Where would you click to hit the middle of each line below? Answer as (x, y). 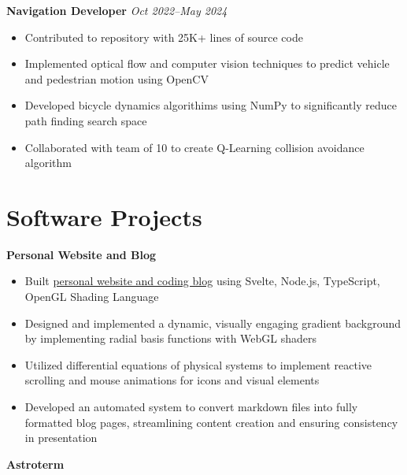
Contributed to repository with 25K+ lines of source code (164, 37)
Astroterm (35, 464)
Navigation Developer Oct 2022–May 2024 (117, 10)
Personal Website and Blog (81, 254)
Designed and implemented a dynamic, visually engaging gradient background (213, 323)
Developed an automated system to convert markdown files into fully (191, 407)
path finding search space (86, 120)
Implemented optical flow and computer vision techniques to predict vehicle (207, 63)
